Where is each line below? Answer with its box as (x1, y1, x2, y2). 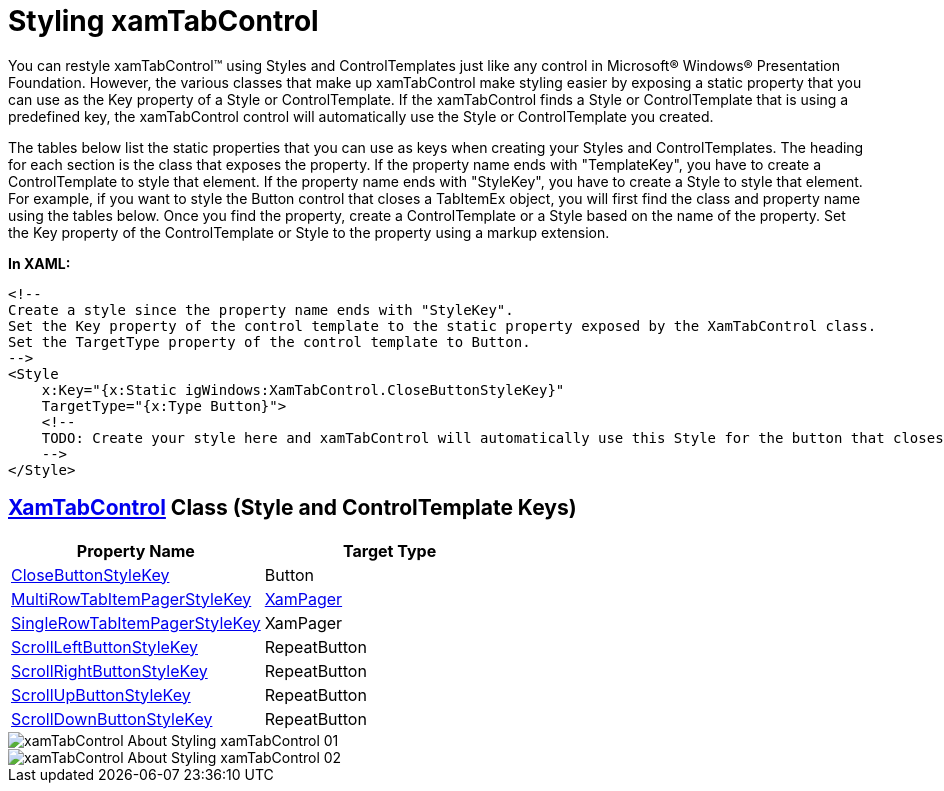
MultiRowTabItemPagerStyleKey (11, 588, 252, 609)
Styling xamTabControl (8, 4, 319, 38)
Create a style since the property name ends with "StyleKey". (8, 301, 514, 318)
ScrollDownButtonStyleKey (11, 708, 213, 729)
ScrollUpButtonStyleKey (11, 684, 191, 705)
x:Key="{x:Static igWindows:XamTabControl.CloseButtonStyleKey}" (41, 381, 565, 398)
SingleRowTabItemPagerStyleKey (11, 612, 261, 633)
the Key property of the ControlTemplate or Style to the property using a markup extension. (8, 223, 610, 241)
